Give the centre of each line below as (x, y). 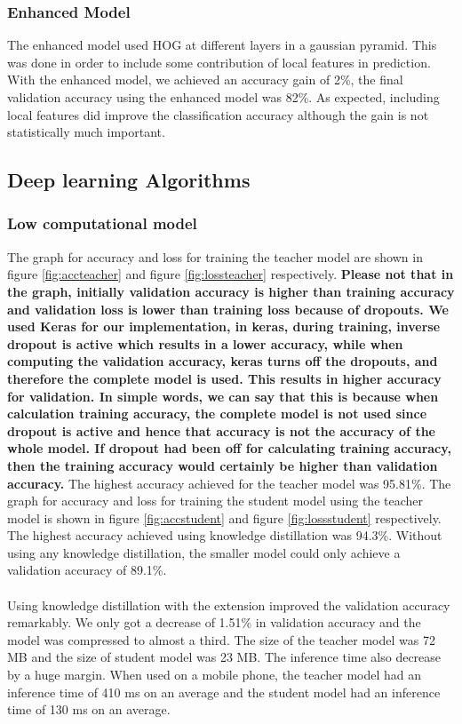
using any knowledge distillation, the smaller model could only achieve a (204, 552)
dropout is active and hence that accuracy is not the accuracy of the (221, 430)
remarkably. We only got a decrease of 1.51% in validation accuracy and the (214, 622)
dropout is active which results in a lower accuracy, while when (205, 343)
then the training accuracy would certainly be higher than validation (223, 465)
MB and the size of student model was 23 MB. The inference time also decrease (224, 657)
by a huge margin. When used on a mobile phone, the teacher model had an (215, 675)
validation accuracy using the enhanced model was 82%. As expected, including (223, 97)
